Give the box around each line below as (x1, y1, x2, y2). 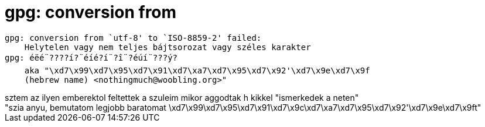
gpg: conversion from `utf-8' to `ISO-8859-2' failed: (5, 33, 262, 43)
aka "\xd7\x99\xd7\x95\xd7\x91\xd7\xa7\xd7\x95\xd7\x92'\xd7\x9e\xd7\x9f (24, 65, 370, 75)
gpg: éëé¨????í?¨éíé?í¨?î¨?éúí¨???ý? (5, 52, 178, 62)
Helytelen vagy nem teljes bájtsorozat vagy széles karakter (24, 42, 311, 52)
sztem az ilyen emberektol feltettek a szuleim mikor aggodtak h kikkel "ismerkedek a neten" (5, 92, 359, 103)
